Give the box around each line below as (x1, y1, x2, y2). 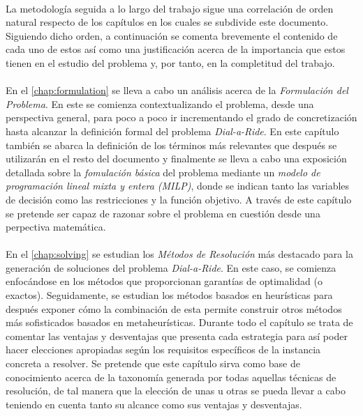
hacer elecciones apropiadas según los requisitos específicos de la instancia (6, 342, 321, 357)
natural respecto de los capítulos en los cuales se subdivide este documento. (6, 15, 329, 29)
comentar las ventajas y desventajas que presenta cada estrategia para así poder (6, 328, 348, 343)
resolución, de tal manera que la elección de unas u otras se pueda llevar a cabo (6, 383, 346, 398)
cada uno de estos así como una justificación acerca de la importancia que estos (6, 42, 346, 56)
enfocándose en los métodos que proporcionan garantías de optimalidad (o (6, 274, 323, 288)
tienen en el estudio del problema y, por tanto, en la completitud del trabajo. (6, 55, 335, 70)
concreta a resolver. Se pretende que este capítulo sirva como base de (6, 356, 300, 371)
